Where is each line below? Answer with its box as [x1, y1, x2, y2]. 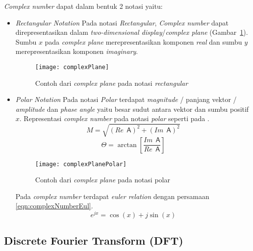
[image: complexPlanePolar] [35, 160, 126, 168]
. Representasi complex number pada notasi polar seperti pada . [19, 113, 209, 124]
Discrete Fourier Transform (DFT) [4, 233, 183, 248]
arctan [117, 141, 137, 149]
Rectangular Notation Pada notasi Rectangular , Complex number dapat [15, 17, 229, 27]
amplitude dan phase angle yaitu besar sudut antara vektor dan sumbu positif [15, 103, 249, 114]
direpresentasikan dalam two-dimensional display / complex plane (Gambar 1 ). [15, 27, 248, 37]
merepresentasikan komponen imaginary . [15, 46, 138, 56]
